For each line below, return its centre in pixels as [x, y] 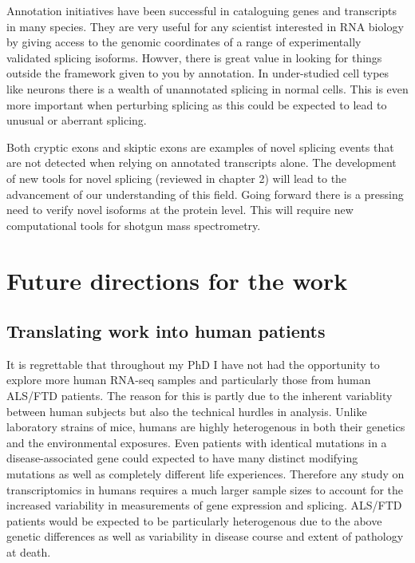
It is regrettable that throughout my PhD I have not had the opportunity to [193, 364]
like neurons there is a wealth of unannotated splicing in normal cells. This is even [207, 88]
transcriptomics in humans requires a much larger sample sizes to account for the [205, 489]
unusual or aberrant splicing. [77, 120]
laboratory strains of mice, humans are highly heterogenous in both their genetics [206, 427]
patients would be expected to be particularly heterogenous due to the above [194, 520]
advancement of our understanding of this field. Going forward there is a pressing [205, 194]
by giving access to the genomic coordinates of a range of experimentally [184, 42]
